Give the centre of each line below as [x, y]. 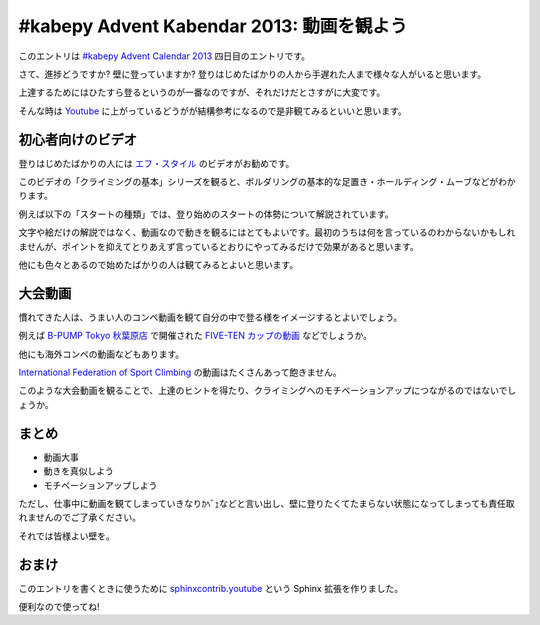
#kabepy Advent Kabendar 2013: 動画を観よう [213, 26]
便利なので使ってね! [59, 606]
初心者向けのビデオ [77, 139]
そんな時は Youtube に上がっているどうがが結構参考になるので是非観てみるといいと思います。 [212, 111]
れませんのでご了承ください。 [80, 517]
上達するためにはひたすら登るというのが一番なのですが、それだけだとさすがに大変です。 [202, 92]
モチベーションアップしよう [100, 485]
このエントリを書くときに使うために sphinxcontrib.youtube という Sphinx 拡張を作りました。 [211, 588]
